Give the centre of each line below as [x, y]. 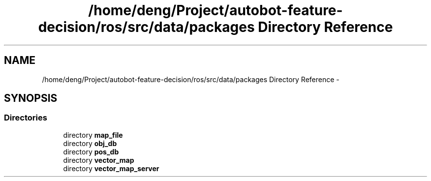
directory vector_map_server [111, 168]
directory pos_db [91, 151]
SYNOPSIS [31, 98]
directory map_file [93, 135]
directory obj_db [90, 143]
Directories [26, 118]
